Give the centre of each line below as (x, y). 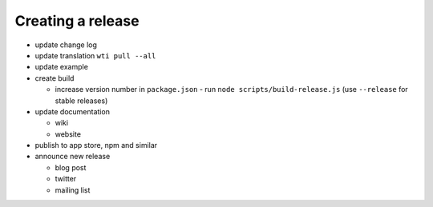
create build (55, 78)
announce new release (73, 157)
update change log (66, 45)
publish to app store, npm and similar (96, 145)
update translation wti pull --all (95, 55)
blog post (71, 167)
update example (61, 67)
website (68, 134)
